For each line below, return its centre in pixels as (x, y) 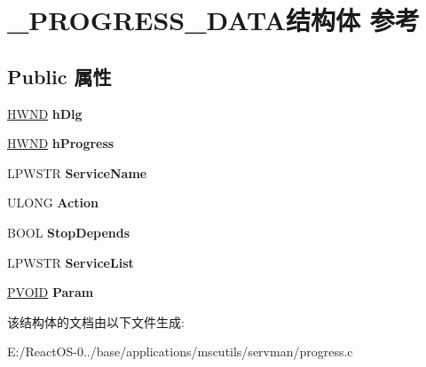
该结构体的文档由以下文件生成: (96, 321)
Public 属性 (59, 76)
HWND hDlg (45, 113)
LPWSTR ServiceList (71, 262)
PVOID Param (51, 292)
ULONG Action (53, 203)
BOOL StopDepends (69, 232)
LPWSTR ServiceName (77, 172)
